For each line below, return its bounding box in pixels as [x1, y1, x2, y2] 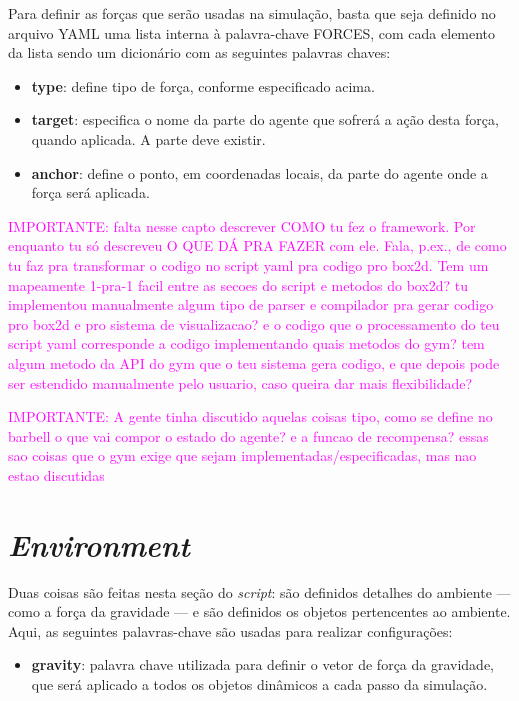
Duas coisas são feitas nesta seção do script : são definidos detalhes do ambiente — [8, 581, 511, 602]
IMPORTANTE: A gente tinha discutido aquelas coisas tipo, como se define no [8, 406, 493, 427]
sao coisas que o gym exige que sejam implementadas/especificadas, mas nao [8, 445, 477, 466]
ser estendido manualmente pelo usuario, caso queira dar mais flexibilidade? [8, 372, 473, 393]
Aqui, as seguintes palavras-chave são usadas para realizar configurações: [8, 620, 453, 641]
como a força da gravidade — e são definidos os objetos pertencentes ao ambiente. [8, 601, 511, 622]
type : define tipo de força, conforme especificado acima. [31, 75, 375, 96]
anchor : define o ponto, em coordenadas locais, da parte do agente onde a [31, 162, 488, 183]
